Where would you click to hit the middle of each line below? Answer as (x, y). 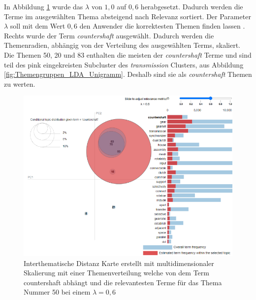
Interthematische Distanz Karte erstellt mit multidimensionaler (119, 263)
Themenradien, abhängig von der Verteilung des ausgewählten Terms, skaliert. (122, 45)
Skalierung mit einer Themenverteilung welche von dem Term (116, 273)
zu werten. (20, 83)
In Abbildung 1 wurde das (44, 6)
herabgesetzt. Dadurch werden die (192, 6)
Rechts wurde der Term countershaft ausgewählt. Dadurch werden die (109, 35)
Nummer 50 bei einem (57, 292)
